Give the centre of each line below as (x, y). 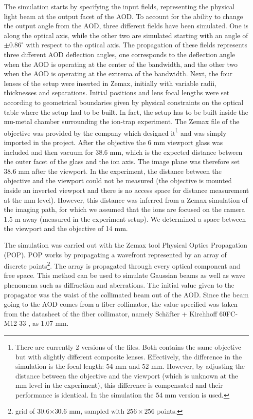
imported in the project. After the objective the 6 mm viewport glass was (113, 142)
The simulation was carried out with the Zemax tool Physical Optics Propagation (126, 244)
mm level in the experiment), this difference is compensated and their (119, 385)
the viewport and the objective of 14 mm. (66, 228)
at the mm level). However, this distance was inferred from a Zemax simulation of (126, 199)
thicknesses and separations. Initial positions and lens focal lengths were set (117, 93)
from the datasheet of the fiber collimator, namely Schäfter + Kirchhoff (111, 313)
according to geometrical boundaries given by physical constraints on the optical (124, 102)
